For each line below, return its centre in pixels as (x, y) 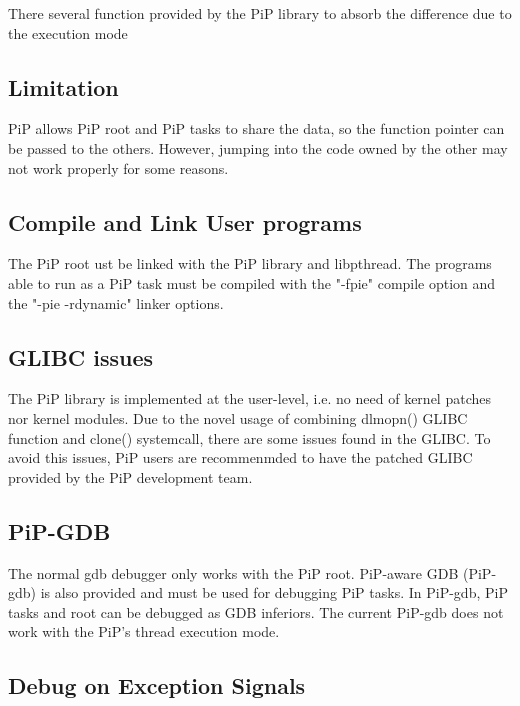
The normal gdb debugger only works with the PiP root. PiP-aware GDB (233, 572)
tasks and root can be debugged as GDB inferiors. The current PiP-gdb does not (256, 611)
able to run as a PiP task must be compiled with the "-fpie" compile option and (252, 282)
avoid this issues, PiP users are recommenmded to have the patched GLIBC (240, 457)
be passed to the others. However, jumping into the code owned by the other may (258, 147)
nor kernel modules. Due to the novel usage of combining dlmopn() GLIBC (238, 417)
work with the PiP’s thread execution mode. (144, 631)
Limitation (63, 86)
